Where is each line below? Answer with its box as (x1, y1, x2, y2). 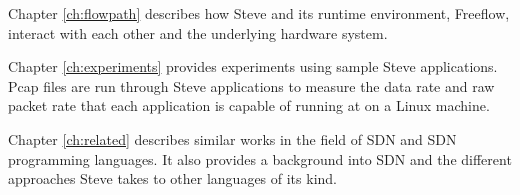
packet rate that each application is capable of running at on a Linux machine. (8, 95, 490, 116)
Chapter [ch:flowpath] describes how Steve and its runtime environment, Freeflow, (8, 3, 510, 23)
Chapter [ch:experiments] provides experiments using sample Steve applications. (8, 56, 498, 77)
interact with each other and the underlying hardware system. (8, 22, 388, 43)
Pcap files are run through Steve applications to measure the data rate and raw (8, 75, 495, 96)
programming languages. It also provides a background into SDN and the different (8, 148, 512, 169)
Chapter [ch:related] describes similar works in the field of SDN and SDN (8, 128, 457, 149)
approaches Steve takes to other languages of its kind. (8, 168, 337, 189)
